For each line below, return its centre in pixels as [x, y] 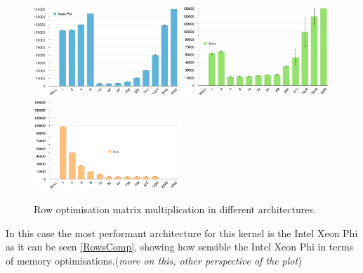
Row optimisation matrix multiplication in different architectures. [175, 209]
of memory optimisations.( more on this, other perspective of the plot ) [154, 260]
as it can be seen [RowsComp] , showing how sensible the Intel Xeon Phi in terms [180, 247]
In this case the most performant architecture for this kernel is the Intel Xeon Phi [182, 233]
